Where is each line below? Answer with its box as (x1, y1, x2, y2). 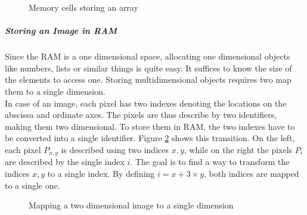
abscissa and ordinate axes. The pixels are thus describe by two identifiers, (5, 108, 277, 121)
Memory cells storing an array (29, 1, 138, 13)
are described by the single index (5, 155, 125, 168)
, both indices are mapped (204, 167, 299, 179)
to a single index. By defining (47, 167, 155, 179)
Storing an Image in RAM (5, 24, 117, 37)
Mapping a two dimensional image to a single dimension (29, 199, 234, 211)
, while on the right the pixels (184, 143, 293, 155)
